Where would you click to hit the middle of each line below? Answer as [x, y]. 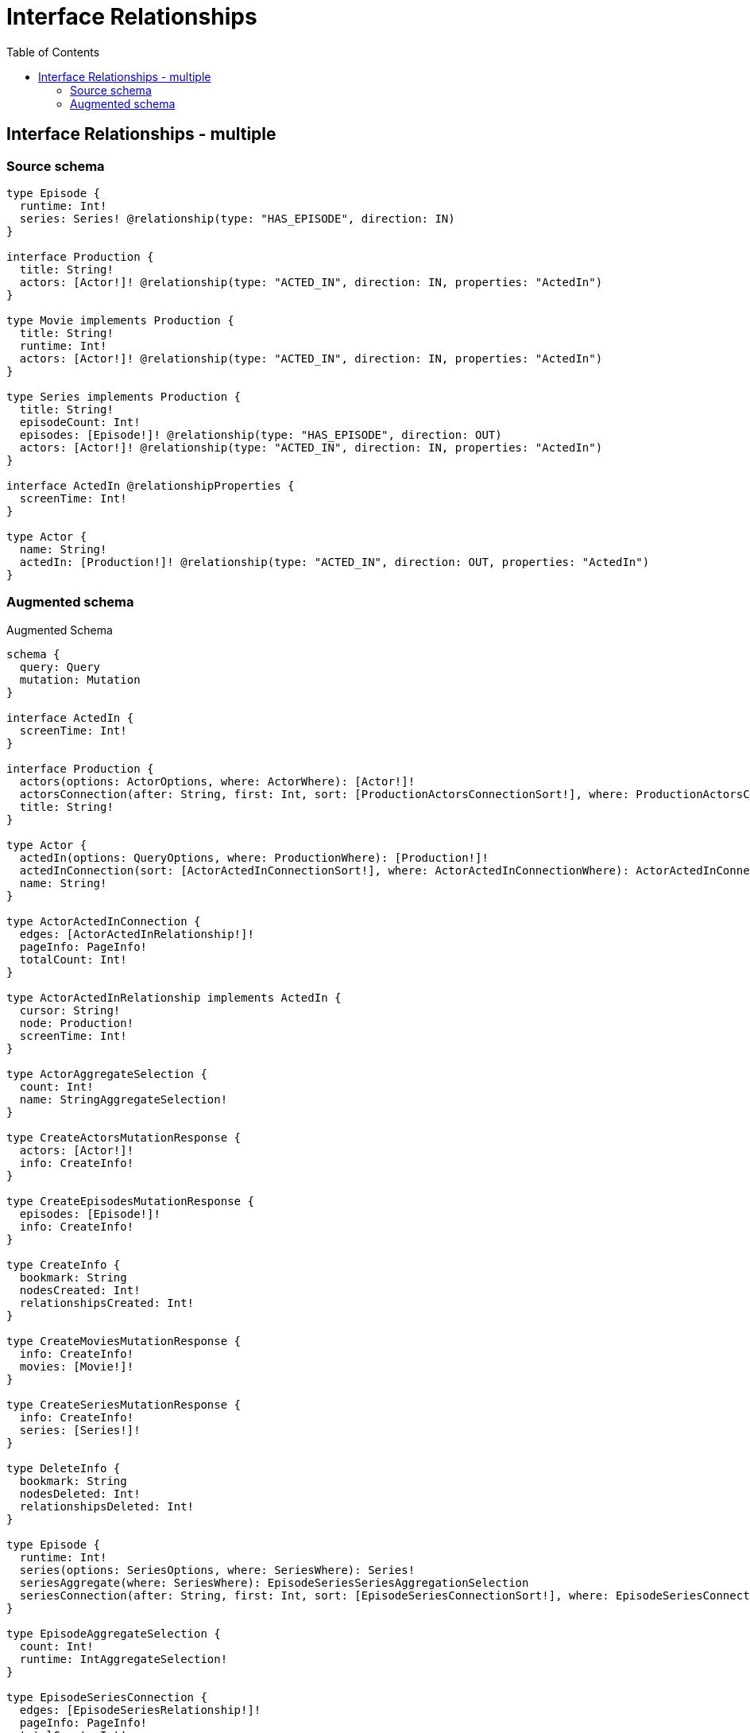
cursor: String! [70, 1010]
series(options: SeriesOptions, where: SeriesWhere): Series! [217, 1570]
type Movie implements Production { [120, 320]
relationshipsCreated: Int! [107, 1303]
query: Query [60, 667]
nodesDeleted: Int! [80, 1493]
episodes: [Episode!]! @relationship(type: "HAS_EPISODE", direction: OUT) [261, 434]
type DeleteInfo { [64, 1468]
